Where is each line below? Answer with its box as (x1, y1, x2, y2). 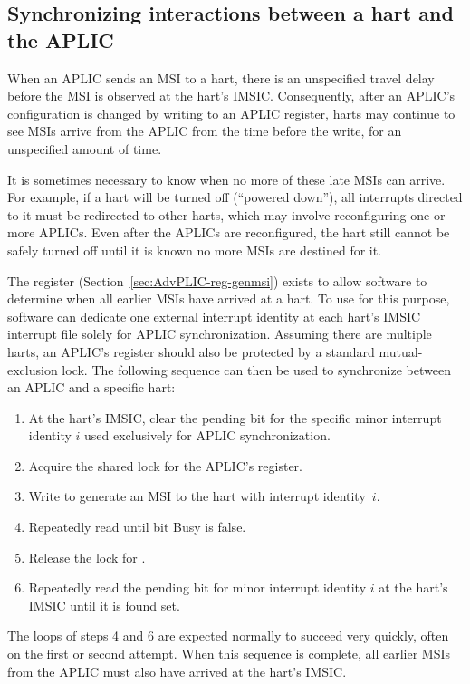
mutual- (379, 342, 423, 361)
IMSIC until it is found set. (28, 595, 180, 614)
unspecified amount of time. (7, 139, 162, 158)
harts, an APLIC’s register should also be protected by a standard (7, 342, 375, 361)
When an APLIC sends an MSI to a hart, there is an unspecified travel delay (7, 68, 435, 87)
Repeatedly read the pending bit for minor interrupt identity (28, 578, 367, 597)
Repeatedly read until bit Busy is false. (28, 517, 246, 536)
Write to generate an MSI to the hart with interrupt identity (28, 487, 366, 506)
